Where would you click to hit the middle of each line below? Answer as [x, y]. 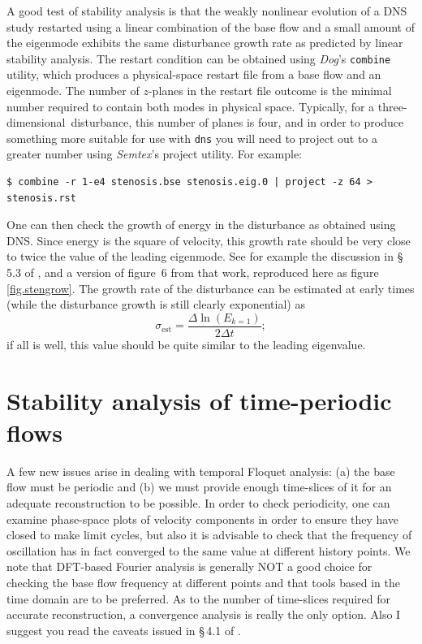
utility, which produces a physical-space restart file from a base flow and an [194, 74]
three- [392, 106]
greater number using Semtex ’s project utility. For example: [155, 154]
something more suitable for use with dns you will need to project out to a [192, 138]
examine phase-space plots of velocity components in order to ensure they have [203, 519]
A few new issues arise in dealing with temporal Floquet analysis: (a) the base [201, 471]
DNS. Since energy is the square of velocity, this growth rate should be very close [209, 240]
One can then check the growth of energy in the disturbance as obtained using [201, 225]
